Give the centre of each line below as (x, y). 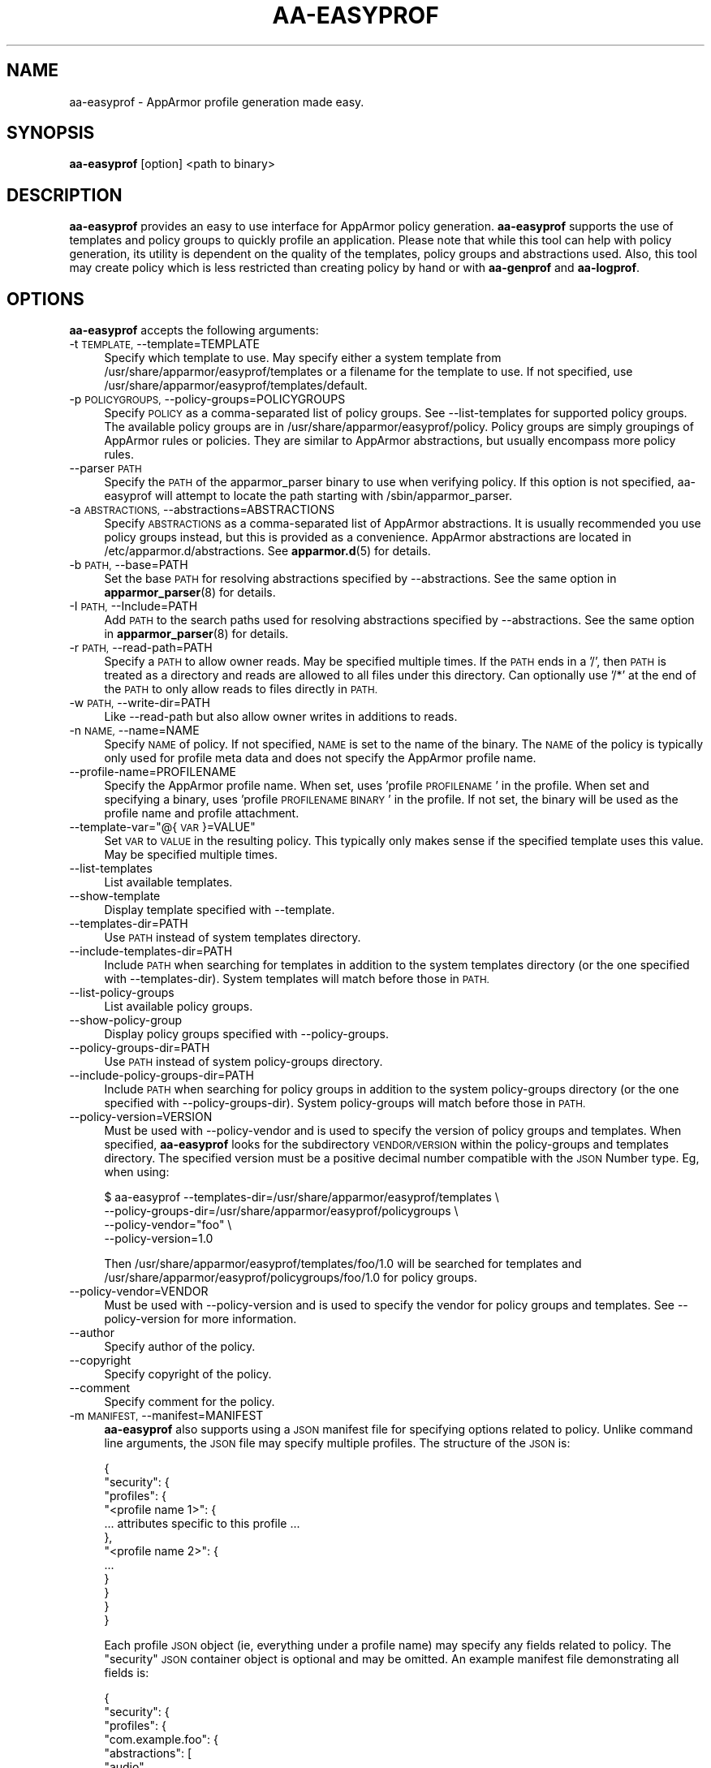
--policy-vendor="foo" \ (168, 1225)
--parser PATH (106, 468)
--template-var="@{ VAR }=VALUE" (162, 827)
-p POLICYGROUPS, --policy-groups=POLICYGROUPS (207, 399)
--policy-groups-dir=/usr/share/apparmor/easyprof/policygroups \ (281, 1211)
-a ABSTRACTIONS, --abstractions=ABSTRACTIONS (202, 510)
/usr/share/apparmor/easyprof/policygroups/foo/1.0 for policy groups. (291, 1278)
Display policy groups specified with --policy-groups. (246, 1034)
